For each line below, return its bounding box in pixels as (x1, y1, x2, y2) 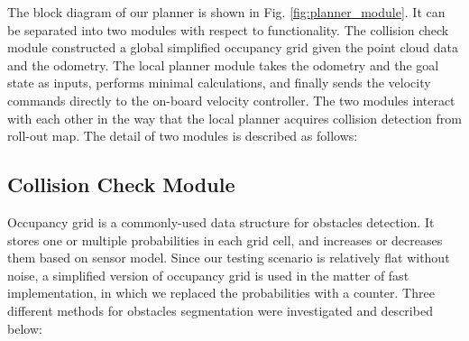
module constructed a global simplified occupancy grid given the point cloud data (7, 38, 458, 57)
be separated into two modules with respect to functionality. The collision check (7, 20, 449, 39)
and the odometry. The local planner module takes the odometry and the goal (7, 55, 439, 74)
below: (7, 318, 42, 337)
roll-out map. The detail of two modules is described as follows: (7, 126, 358, 145)
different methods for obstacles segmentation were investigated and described (7, 300, 433, 319)
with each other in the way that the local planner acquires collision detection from (7, 108, 462, 127)
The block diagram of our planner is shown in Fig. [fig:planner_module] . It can (7, 3, 446, 21)
